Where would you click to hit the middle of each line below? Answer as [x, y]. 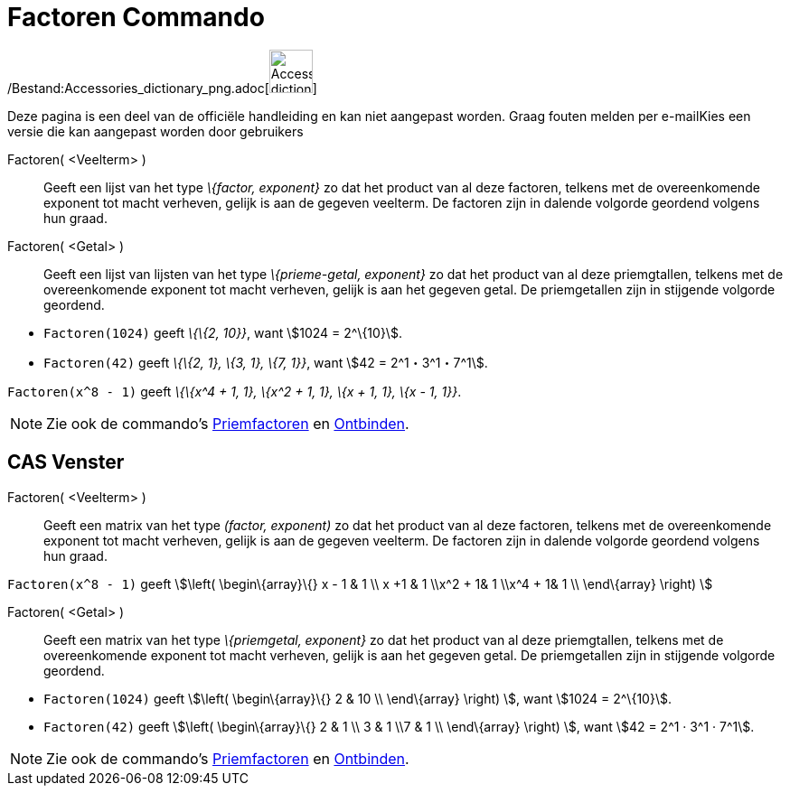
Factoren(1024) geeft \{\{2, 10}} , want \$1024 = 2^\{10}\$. [223, 332]
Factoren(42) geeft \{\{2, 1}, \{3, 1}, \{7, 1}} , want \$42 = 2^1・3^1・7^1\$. [266, 362]
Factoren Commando [136, 17]
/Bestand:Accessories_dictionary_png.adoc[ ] [162, 88]
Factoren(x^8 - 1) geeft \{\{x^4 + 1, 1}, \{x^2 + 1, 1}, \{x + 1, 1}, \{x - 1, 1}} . [235, 391]
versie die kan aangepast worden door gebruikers [155, 131]
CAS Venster [66, 462]
